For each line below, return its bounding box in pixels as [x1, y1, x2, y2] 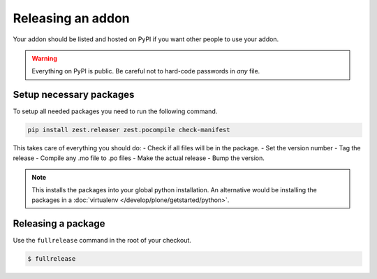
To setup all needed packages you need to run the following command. [13, 107, 218, 115]
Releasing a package [13, 217, 105, 229]
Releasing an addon [13, 10, 131, 26]
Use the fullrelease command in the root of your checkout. [13, 236, 192, 244]
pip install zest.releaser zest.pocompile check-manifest [27, 126, 230, 134]
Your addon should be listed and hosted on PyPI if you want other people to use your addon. [13, 35, 279, 43]
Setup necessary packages [13, 89, 135, 101]
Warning [31, 54, 57, 62]
